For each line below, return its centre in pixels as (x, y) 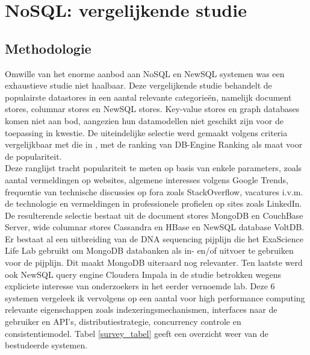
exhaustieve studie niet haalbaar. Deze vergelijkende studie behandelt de (138, 85)
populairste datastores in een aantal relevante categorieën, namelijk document (148, 97)
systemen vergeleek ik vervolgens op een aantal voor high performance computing (155, 297)
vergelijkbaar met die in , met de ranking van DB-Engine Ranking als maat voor (154, 144)
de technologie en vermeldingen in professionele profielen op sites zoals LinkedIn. (153, 203)
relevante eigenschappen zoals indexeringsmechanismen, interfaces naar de (141, 309)
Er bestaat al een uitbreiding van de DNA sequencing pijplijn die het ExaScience (154, 238)
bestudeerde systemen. (46, 345)
